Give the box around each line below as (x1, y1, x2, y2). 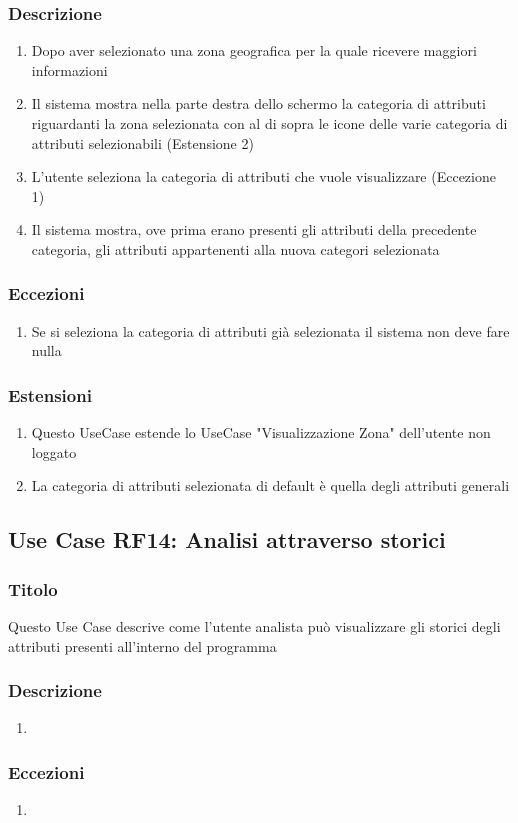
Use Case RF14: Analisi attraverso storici (8, 524, 446, 555)
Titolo (8, 576, 58, 601)
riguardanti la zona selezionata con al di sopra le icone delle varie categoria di (31, 113, 508, 133)
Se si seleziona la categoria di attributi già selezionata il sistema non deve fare (31, 320, 510, 341)
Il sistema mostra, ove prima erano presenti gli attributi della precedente (31, 219, 477, 240)
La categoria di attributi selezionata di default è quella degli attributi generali (31, 475, 510, 496)
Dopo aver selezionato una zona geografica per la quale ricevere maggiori (31, 40, 477, 61)
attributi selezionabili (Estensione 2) (31, 132, 254, 153)
